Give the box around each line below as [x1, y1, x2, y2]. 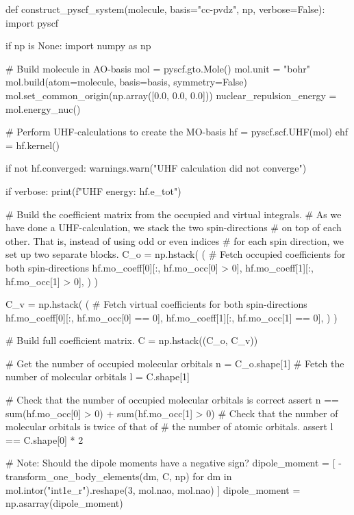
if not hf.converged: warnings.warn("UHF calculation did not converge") [5, 161, 307, 175]
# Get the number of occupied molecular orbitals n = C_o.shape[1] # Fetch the [5, 356, 344, 370]
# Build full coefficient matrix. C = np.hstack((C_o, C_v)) [5, 333, 258, 347]
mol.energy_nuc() [5, 101, 81, 116]
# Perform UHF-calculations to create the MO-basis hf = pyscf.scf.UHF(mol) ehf [5, 124, 349, 139]
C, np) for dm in [162, 469, 232, 484]
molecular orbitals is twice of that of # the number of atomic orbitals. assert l [5, 419, 333, 434]
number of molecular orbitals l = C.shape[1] [5, 369, 190, 384]
